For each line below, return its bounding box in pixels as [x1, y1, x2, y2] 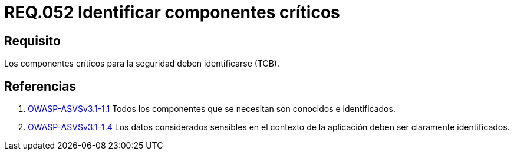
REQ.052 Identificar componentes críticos [4, 2, 340, 22]
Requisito [4, 33, 61, 48]
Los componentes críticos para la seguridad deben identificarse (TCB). [4, 58, 279, 69]
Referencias [4, 78, 77, 94]
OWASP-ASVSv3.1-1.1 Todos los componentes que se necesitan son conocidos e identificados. [28, 104, 396, 114]
